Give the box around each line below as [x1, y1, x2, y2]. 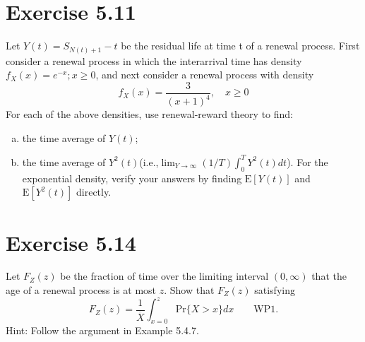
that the [311, 269, 347, 283]
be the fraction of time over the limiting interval [60, 269, 269, 283]
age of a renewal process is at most [6, 283, 157, 297]
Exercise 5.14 [6, 228, 136, 256]
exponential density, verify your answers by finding [22, 170, 242, 185]
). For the [287, 154, 328, 169]
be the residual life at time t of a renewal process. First [121, 38, 360, 53]
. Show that [164, 283, 215, 297]
